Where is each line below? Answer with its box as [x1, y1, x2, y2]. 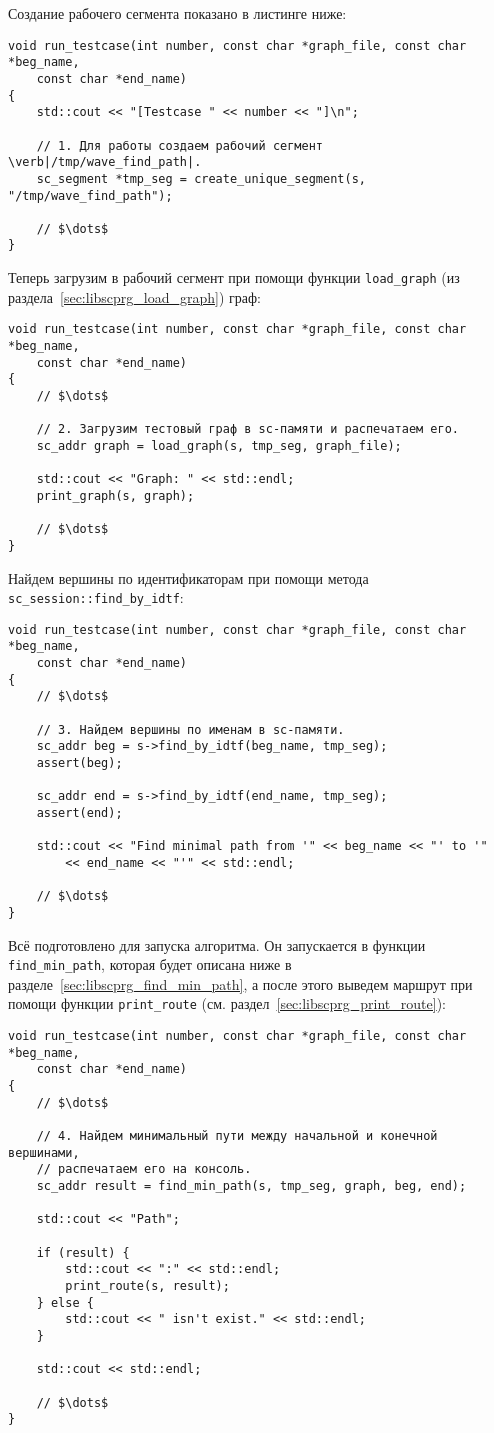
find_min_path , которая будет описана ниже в [8, 954, 292, 975]
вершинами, [8, 1145, 80, 1160]
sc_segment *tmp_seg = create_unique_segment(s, [36, 171, 366, 186]
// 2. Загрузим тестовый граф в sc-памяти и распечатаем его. [36, 422, 460, 437]
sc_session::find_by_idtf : [8, 587, 184, 608]
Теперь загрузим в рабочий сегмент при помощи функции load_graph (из [8, 267, 460, 288]
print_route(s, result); [65, 1278, 230, 1293]
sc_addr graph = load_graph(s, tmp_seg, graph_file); [36, 438, 402, 453]
